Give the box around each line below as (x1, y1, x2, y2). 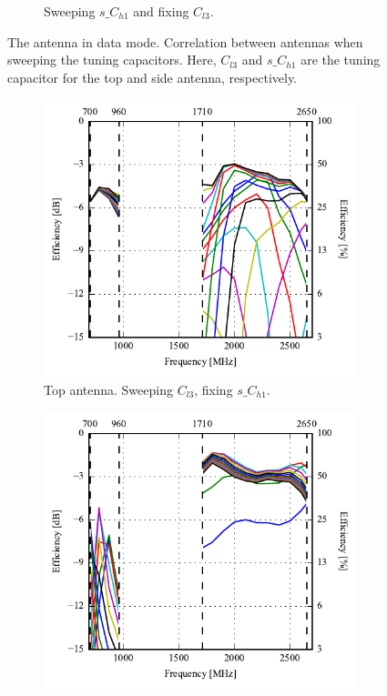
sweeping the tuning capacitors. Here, (7, 50, 217, 69)
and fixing (133, 2, 189, 20)
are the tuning (300, 50, 381, 69)
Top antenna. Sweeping (44, 379, 173, 398)
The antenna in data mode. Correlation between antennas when (7, 32, 363, 51)
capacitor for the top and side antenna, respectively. (7, 67, 298, 86)
